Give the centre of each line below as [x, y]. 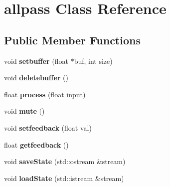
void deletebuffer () [36, 78]
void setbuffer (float [36, 61]
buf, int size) [93, 61]
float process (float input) [45, 94]
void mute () [24, 111]
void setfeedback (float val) [48, 127]
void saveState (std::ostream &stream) [65, 161]
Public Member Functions [72, 40]
